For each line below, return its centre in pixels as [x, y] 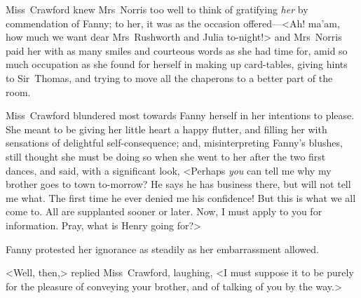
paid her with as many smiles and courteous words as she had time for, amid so [177, 50]
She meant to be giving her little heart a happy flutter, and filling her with [166, 129]
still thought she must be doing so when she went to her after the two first [166, 156]
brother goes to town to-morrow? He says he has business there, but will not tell [178, 184]
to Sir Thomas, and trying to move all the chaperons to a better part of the [169, 77]
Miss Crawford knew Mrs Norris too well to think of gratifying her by [157, 9]
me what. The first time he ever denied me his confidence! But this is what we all [181, 197]
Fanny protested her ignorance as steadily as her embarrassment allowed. [162, 249]
